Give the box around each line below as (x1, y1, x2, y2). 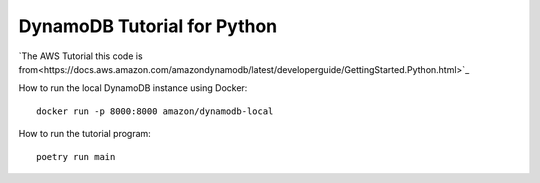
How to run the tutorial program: (18, 128, 152, 140)
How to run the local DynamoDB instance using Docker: (18, 82, 248, 94)
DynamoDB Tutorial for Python (18, 15, 278, 37)
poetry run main (36, 151, 116, 162)
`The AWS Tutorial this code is (18, 50, 144, 62)
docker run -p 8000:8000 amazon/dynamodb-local (36, 105, 274, 117)
